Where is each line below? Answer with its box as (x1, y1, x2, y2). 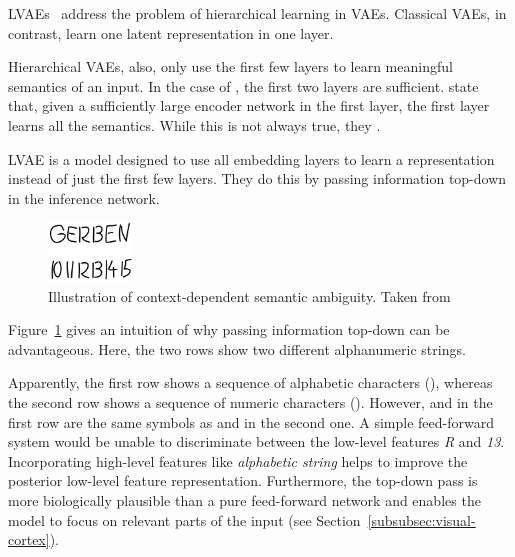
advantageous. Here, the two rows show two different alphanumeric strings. (8, 338, 466, 359)
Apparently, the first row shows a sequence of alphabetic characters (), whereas (8, 372, 493, 393)
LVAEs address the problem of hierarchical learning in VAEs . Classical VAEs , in (8, 3, 507, 23)
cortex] (8, 529, 50, 550)
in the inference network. (8, 187, 160, 208)
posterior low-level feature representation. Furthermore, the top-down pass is (8, 470, 478, 491)
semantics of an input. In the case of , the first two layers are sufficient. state (8, 75, 479, 96)
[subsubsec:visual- (367, 509, 476, 530)
